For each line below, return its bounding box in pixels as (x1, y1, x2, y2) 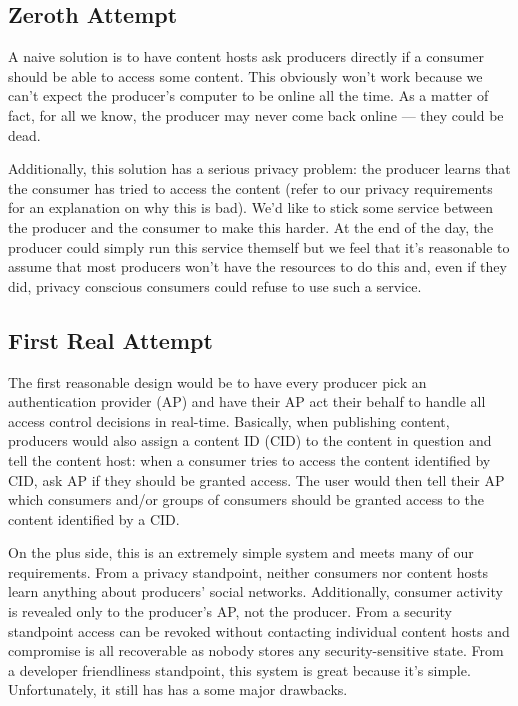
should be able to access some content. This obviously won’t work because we (8, 65, 483, 86)
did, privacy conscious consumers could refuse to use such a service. (8, 275, 422, 296)
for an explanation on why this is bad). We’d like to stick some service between (8, 197, 493, 218)
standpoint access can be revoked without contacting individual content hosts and (8, 620, 510, 641)
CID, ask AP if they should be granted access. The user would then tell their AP (8, 469, 505, 490)
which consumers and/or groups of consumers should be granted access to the (8, 489, 484, 510)
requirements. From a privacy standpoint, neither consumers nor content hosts (8, 561, 489, 582)
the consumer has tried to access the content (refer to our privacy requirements (8, 177, 493, 198)
